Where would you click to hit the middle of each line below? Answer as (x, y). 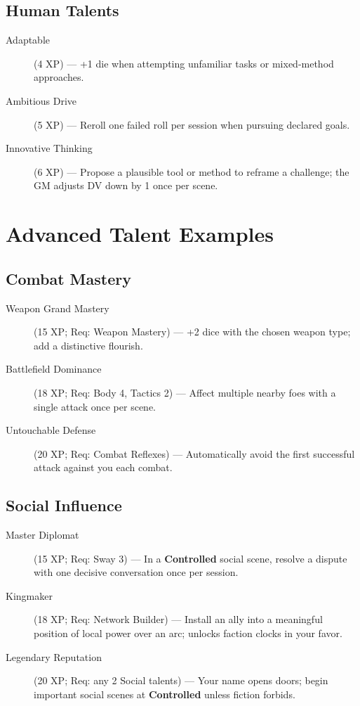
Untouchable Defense (51, 430)
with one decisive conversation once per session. (136, 572)
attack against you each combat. (103, 467)
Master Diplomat (42, 535)
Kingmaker (29, 595)
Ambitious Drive (41, 100)
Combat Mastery (68, 278)
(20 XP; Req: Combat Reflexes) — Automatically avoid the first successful (194, 453)
